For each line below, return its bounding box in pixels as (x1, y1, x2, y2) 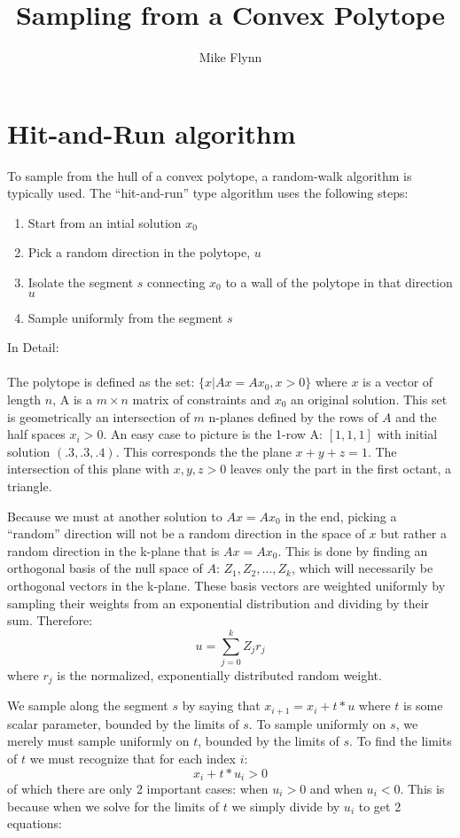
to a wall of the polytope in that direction (225, 273, 453, 292)
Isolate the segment (27, 273, 134, 292)
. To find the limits (349, 732, 452, 750)
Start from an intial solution (27, 213, 182, 231)
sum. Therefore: (7, 611, 93, 630)
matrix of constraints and (132, 390, 270, 408)
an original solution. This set (291, 390, 448, 408)
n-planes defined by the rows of (208, 407, 378, 426)
